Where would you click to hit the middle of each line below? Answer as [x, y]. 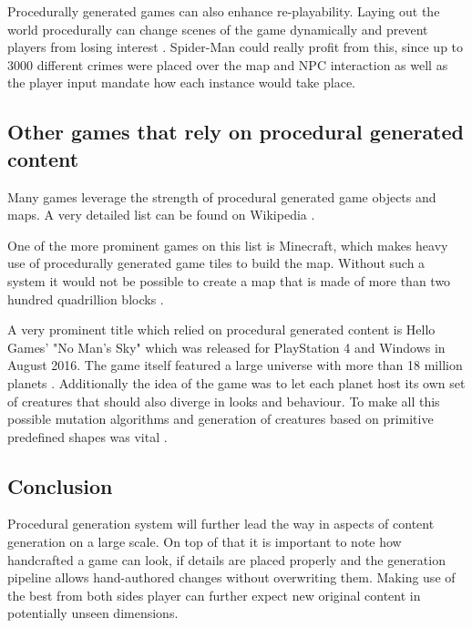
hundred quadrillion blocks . [86, 299]
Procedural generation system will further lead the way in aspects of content [221, 524]
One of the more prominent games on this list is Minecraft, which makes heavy [228, 245]
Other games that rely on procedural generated [236, 132]
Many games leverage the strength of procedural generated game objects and [222, 196]
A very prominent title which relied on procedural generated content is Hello [221, 329]
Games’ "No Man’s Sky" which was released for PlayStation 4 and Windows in [226, 347]
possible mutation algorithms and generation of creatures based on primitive [221, 419]
